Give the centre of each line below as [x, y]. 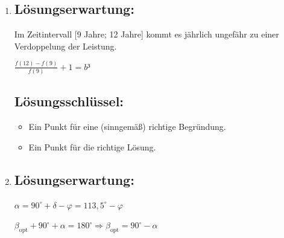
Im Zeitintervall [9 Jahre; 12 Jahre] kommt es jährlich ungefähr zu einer [147, 34]
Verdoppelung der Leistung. [65, 46]
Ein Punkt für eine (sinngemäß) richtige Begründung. [127, 127]
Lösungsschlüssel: [69, 101]
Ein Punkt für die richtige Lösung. [92, 146]
